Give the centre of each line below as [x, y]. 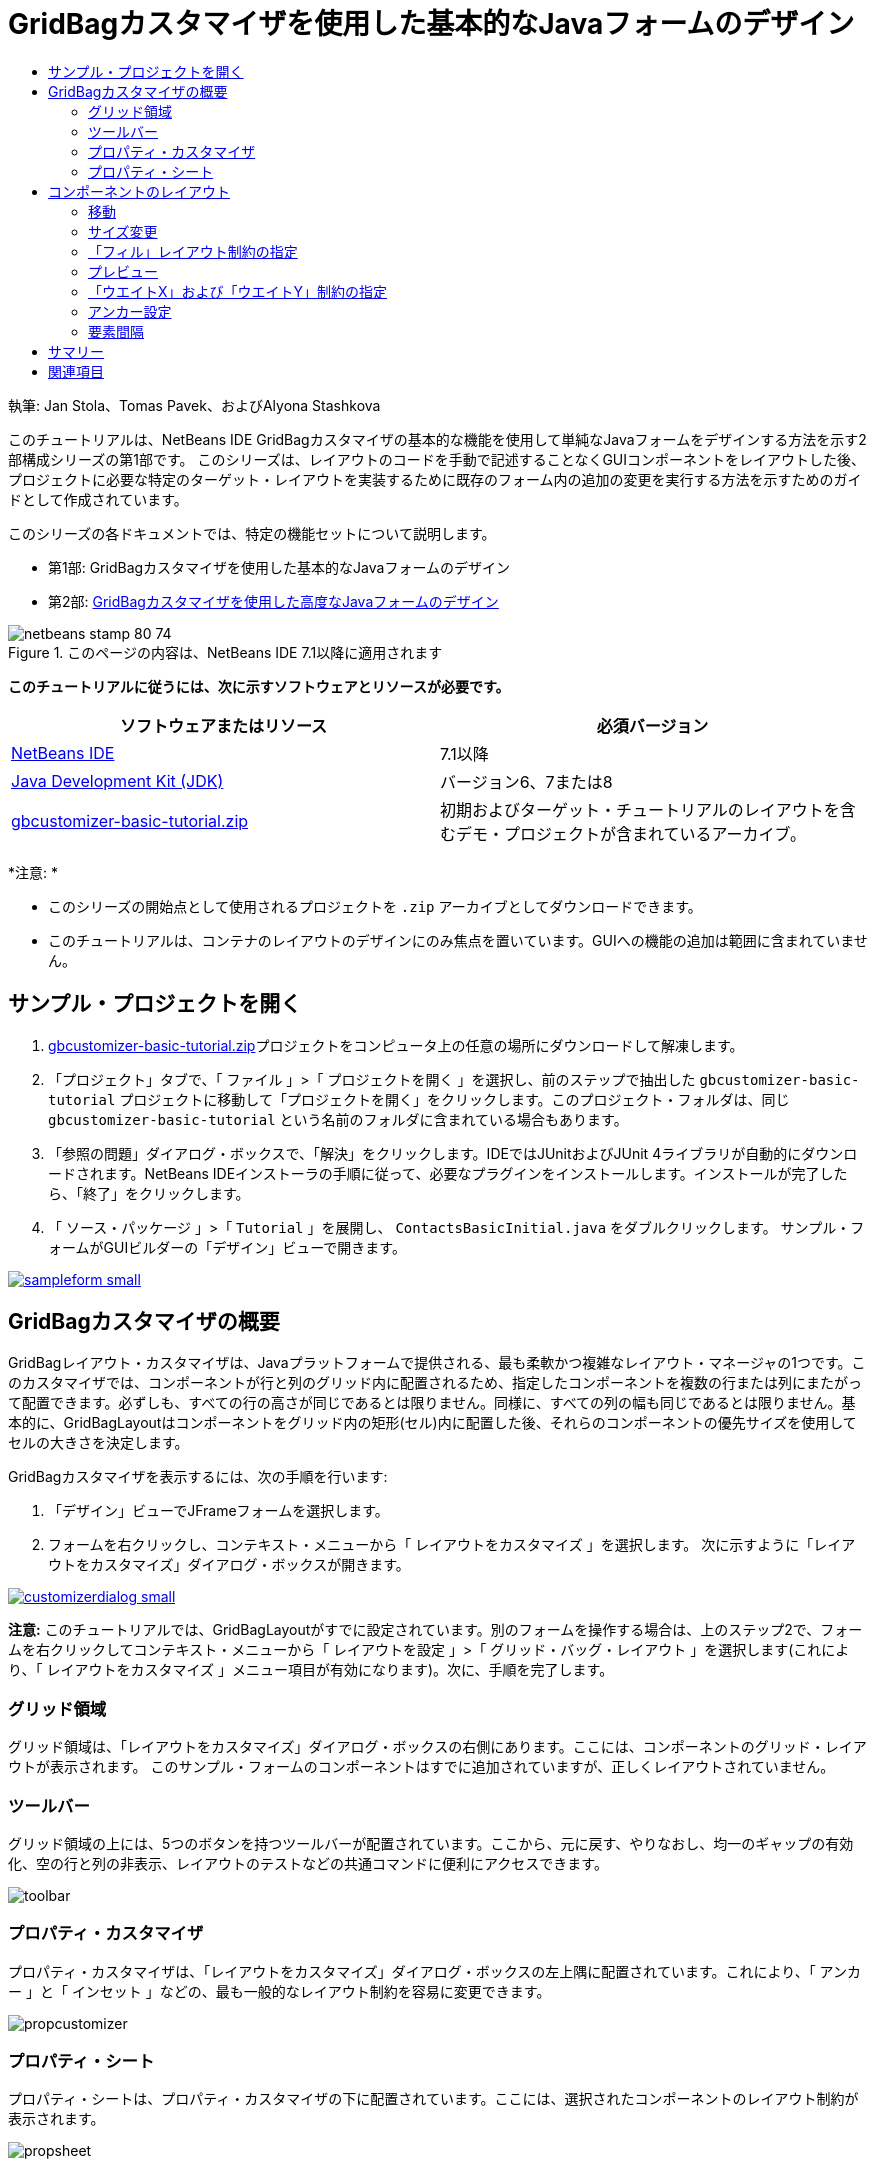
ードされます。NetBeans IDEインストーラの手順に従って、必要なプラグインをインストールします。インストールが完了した [448, 1173]
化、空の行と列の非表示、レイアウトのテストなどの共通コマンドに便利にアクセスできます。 [308, 1863]
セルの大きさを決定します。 [98, 1443]
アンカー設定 [130, 311]
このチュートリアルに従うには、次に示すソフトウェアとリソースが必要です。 [259, 686]
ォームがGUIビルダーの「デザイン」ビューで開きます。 [227, 1247]
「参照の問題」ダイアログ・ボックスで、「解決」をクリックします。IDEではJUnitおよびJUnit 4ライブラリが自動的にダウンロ [453, 1153]
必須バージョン [652, 725]
